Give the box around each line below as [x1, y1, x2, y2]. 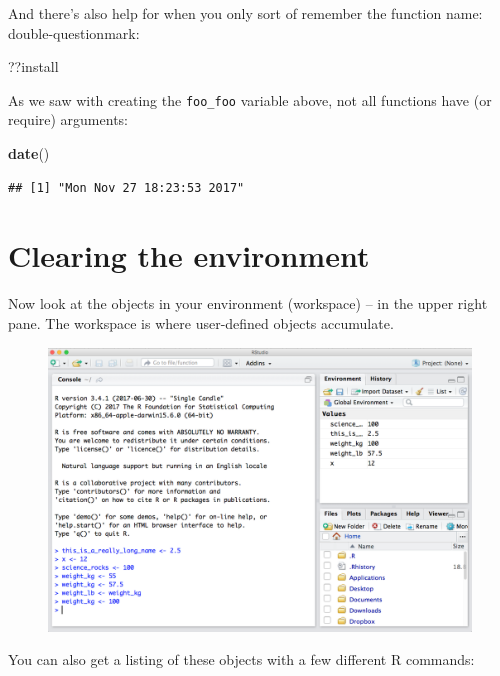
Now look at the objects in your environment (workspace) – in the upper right [8, 293, 488, 314]
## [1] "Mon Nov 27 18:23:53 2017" [8, 180, 245, 195]
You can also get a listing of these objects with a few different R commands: [8, 649, 475, 670]
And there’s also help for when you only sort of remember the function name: [8, 3, 483, 23]
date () [8, 143, 50, 164]
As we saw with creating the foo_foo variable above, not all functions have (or [8, 89, 492, 110]
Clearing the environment [8, 235, 370, 276]
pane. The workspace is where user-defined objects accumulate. [8, 312, 394, 333]
